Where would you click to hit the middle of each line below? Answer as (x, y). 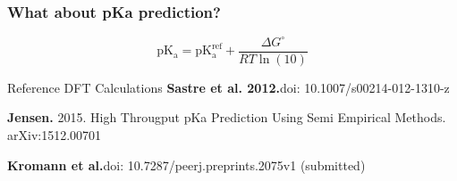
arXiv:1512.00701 (55, 134)
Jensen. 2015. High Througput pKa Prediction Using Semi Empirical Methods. (227, 117)
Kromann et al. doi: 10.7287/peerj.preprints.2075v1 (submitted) (186, 165)
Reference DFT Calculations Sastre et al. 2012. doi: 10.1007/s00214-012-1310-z (228, 87)
